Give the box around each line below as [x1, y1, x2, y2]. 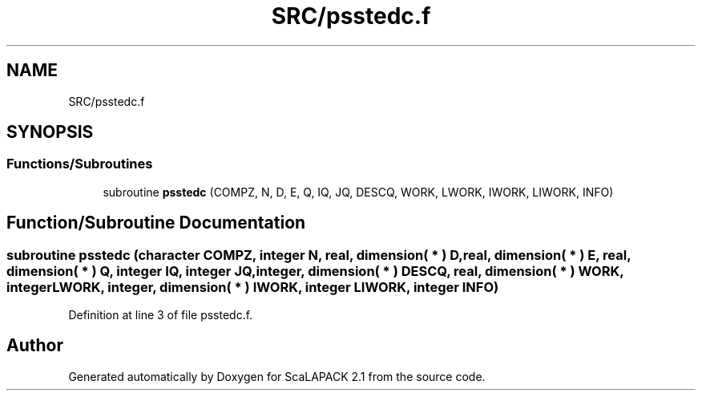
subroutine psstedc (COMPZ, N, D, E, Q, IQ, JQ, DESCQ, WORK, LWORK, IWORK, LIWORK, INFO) [103, 184, 614, 199]
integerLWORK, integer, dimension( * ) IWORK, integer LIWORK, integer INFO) [6, 278, 499, 295]
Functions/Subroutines [6, 156, 153, 172]
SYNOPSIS [6, 122, 94, 143]
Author [6, 335, 63, 356]
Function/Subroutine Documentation [6, 213, 306, 233]
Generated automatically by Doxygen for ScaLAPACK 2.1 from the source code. [68, 369, 486, 383]
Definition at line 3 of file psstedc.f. [68, 308, 253, 322]
